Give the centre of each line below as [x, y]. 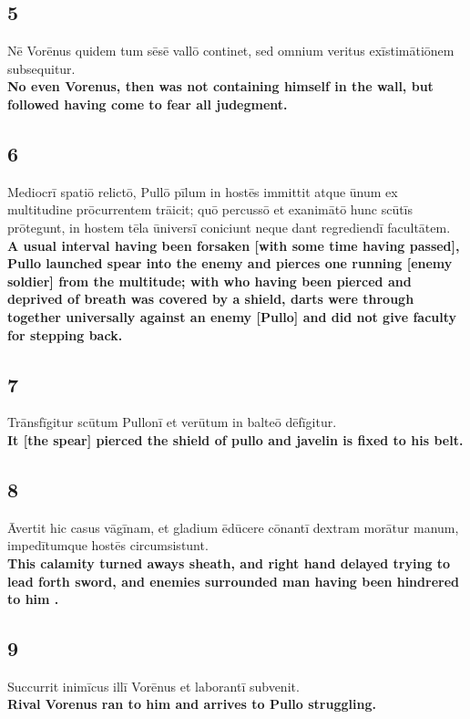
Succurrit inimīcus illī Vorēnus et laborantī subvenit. [153, 686]
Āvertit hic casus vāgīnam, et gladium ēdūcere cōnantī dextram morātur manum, [233, 527]
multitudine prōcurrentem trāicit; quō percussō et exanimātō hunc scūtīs [210, 209]
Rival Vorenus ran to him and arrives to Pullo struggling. [192, 704]
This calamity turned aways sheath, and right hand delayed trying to [229, 563]
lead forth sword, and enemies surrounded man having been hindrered [233, 581]
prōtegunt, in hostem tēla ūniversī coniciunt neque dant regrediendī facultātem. [229, 227]
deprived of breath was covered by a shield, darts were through [211, 299]
